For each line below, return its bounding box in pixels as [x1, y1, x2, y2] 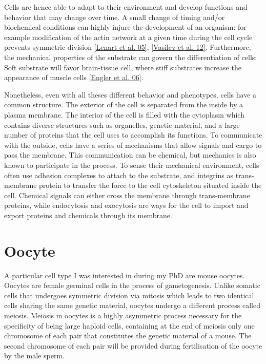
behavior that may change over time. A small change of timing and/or [4, 11, 225, 22]
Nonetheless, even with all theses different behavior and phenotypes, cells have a [4, 89, 257, 100]
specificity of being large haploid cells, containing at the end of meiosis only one [4, 320, 255, 331]
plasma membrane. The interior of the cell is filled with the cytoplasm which [4, 109, 244, 120]
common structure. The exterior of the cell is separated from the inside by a [4, 99, 243, 110]
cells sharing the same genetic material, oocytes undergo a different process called [4, 300, 260, 311]
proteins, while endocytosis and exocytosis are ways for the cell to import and [4, 200, 249, 210]
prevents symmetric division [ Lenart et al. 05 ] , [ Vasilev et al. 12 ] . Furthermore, [4, 42, 251, 52]
